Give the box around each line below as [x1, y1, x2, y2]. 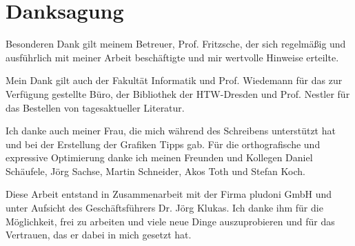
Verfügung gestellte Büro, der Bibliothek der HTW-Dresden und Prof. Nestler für [6, 86, 350, 101]
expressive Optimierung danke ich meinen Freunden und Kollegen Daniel [6, 150, 313, 165]
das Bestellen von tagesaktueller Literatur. [6, 100, 185, 114]
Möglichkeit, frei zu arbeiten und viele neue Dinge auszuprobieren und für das [6, 214, 335, 228]
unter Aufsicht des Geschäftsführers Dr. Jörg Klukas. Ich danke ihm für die [6, 201, 323, 215]
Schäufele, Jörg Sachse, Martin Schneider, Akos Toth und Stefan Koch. [6, 163, 305, 178]
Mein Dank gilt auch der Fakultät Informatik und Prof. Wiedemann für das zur [6, 73, 343, 88]
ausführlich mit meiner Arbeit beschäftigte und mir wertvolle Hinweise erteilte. [6, 50, 339, 64]
